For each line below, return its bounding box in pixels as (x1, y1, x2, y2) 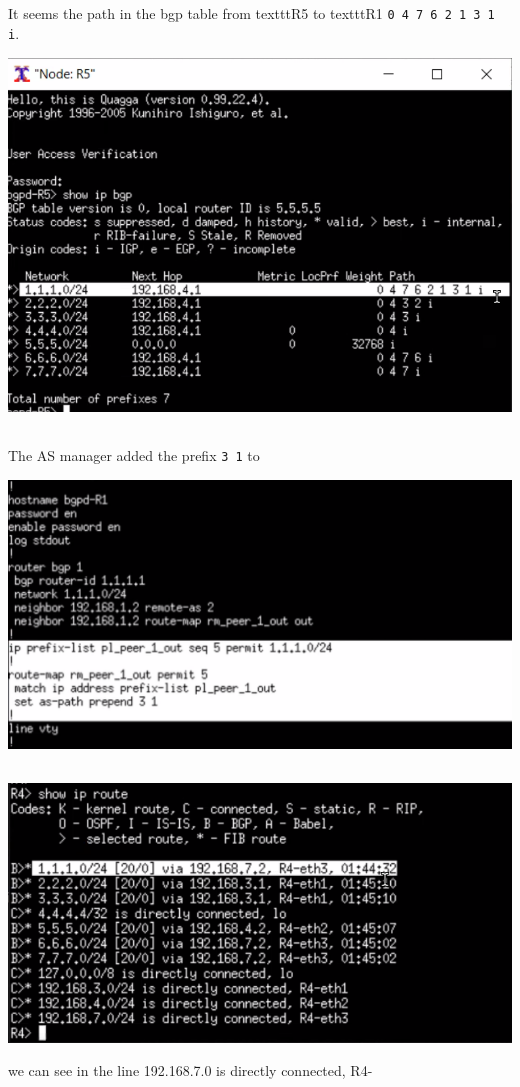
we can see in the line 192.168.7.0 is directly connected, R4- (8, 1060, 373, 1081)
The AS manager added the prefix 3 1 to (8, 444, 260, 465)
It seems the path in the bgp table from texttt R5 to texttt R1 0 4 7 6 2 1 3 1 (8, 3, 495, 24)
